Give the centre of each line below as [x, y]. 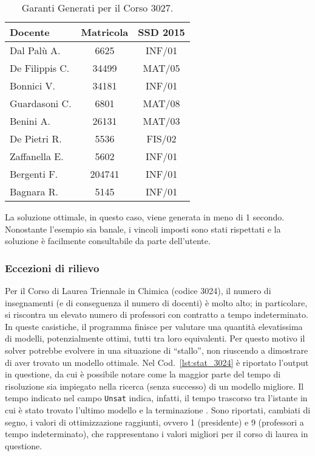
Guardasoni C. [41, 103]
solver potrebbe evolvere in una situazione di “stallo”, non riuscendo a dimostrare [157, 350]
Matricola [105, 32]
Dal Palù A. [35, 50]
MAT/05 [161, 68]
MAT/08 [161, 103]
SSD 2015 [161, 32]
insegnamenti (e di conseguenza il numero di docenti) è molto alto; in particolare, [156, 302]
